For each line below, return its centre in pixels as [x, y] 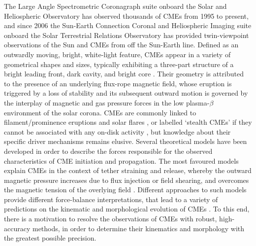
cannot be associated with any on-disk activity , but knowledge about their [117, 131]
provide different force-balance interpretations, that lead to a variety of [111, 199]
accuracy [17, 228]
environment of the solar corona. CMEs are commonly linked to [100, 112]
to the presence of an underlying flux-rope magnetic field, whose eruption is [118, 83]
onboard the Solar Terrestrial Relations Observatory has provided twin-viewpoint [127, 35]
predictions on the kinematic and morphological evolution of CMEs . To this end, [127, 209]
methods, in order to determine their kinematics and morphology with [138, 228]
